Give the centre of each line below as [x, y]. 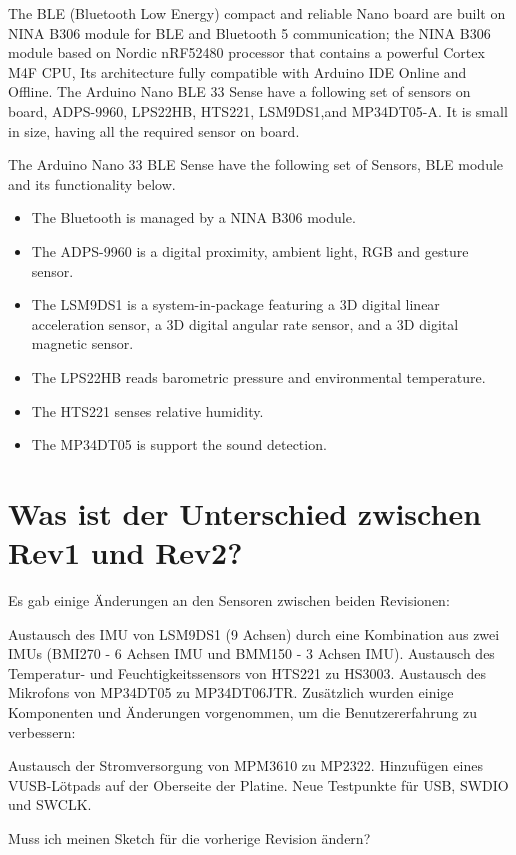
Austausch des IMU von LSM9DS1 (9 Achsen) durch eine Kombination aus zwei [254, 633]
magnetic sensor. [82, 343]
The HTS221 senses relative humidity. [147, 410]
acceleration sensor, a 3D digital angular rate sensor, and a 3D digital [245, 323]
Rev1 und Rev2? [125, 552]
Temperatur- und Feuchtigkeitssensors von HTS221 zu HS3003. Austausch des [247, 672]
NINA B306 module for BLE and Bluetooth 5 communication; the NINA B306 [249, 32]
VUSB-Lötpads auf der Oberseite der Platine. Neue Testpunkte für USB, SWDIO [258, 784]
